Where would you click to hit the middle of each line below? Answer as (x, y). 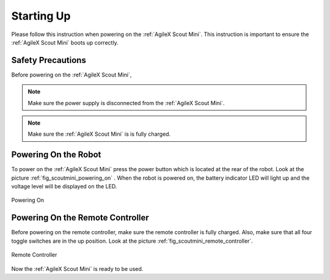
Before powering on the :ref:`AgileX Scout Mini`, (71, 75)
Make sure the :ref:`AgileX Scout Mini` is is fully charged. (99, 134)
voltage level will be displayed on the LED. (64, 186)
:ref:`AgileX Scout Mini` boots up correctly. (65, 42)
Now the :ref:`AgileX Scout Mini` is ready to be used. (77, 268)
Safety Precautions (49, 60)
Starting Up (41, 16)
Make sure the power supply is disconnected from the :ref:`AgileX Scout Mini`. (126, 103)
